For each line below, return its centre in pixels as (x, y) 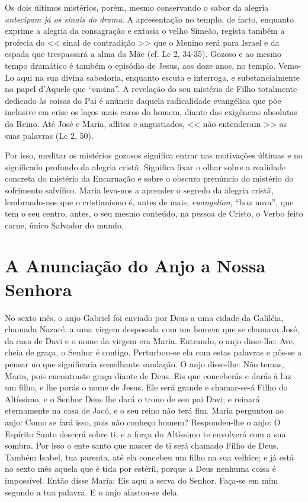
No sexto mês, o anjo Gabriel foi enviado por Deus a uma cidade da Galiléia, (144, 317)
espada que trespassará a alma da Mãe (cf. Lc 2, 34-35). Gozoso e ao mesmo (143, 54)
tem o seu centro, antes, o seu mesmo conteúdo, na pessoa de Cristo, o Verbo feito (154, 213)
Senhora (38, 289)
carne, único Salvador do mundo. (64, 225)
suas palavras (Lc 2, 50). (49, 135)
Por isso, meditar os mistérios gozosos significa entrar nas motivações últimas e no (154, 155)
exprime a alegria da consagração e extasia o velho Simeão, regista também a (145, 31)
